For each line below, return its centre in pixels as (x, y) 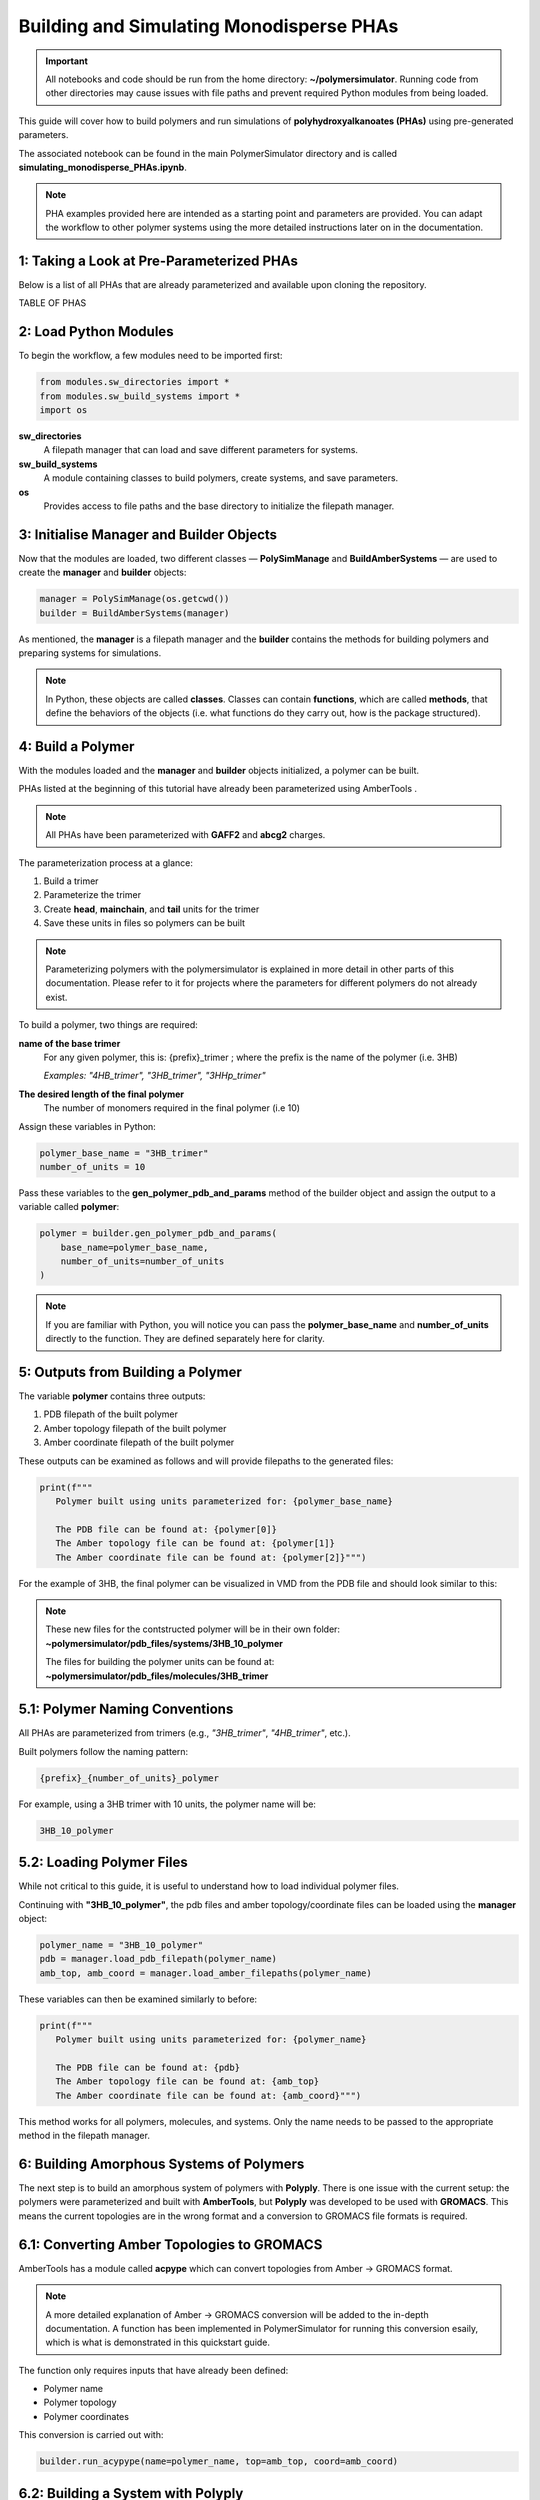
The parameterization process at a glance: (106, 862)
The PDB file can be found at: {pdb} (147, 2067)
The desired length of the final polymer (101, 1094)
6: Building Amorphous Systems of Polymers (161, 2163)
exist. (56, 997)
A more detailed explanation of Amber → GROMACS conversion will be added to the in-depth (237, 2314)
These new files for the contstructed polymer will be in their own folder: (192, 1629)
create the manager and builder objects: (102, 572)
